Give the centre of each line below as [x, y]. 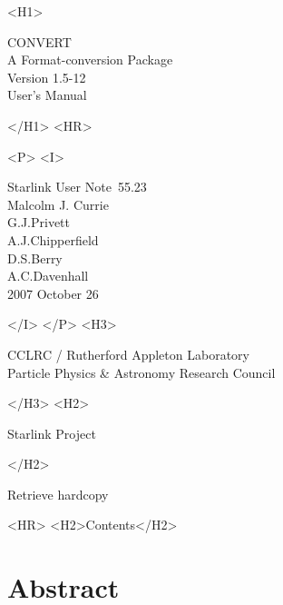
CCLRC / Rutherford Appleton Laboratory [128, 354]
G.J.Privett [39, 222]
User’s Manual [47, 95]
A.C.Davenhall [48, 276]
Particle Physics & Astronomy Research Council [141, 372]
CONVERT [39, 41]
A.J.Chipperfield [53, 239]
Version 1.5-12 [47, 77]
